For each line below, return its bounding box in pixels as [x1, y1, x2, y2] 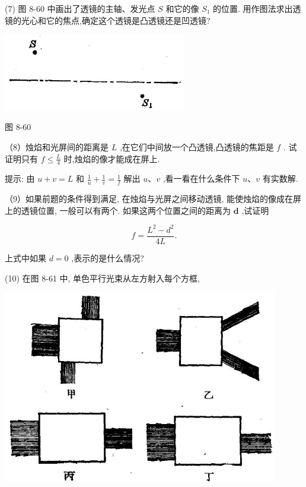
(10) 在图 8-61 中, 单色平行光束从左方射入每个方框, [5, 271, 200, 284]
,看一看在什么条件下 [162, 172, 240, 185]
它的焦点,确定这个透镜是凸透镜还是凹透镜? [46, 14, 211, 26]
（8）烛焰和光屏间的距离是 [5, 141, 109, 153]
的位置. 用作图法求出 [213, 2, 293, 14]
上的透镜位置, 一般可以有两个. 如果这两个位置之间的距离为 [5, 204, 231, 216]
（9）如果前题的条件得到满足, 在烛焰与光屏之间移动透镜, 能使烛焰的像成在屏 [5, 192, 302, 205]
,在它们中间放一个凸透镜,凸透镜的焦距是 [119, 141, 274, 153]
